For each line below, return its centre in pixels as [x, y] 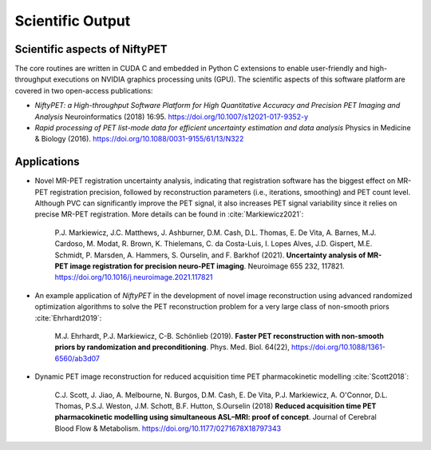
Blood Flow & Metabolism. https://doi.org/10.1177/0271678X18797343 [168, 428]
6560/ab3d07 [77, 358]
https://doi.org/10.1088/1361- [339, 347]
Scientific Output [73, 21]
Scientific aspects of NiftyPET [91, 49]
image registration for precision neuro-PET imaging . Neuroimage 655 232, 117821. [207, 266]
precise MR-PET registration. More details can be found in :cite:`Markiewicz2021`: [169, 214]
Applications [47, 162]
